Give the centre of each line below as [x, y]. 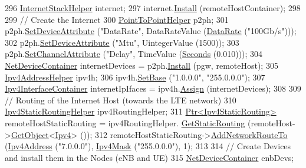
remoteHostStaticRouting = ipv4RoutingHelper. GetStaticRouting [125, 122]
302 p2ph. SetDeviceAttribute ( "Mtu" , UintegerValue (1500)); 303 [122, 42]
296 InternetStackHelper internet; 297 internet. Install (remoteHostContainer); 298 [153, 8]
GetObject [30, 134]
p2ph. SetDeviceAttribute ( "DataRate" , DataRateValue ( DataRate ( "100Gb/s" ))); [151, 31]
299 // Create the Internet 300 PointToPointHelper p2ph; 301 [117, 19]
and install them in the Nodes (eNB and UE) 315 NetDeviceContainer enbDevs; [149, 157]
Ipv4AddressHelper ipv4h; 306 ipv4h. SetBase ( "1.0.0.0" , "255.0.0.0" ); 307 [135, 77]
